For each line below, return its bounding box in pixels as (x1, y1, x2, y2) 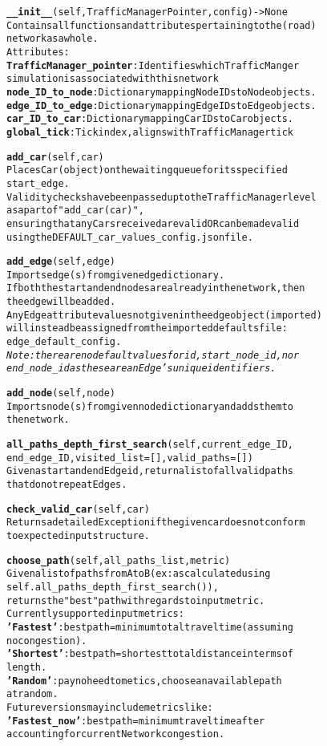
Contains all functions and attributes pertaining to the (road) (6, 19, 317, 31)
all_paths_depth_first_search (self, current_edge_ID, (6, 439, 293, 451)
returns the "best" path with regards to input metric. (6, 594, 265, 606)
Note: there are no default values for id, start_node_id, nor (6, 349, 300, 361)
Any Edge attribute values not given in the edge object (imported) (6, 309, 322, 321)
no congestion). (6, 635, 87, 647)
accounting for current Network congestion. (6, 728, 225, 740)
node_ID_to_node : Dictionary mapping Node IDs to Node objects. (6, 86, 317, 98)
